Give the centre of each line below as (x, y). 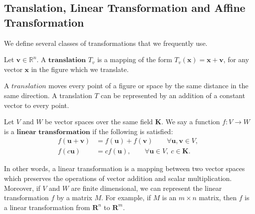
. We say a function (191, 122)
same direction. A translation (48, 95)
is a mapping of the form (135, 59)
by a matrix (74, 197)
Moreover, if (22, 188)
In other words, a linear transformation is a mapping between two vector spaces (125, 168)
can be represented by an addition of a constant (173, 95)
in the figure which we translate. (80, 69)
